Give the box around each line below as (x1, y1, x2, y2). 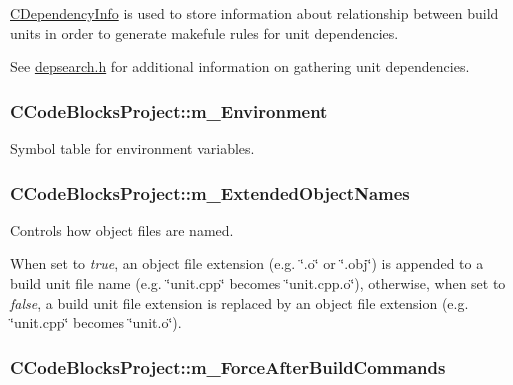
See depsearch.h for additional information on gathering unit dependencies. (10, 56, 470, 77)
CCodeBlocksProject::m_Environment (10, 98, 328, 123)
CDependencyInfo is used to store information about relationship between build (10, 3, 499, 23)
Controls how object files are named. (10, 219, 234, 240)
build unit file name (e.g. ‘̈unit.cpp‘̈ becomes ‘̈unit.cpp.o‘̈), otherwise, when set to (10, 273, 506, 293)
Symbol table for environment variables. (10, 138, 255, 158)
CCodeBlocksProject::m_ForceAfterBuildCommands (10, 354, 446, 379)
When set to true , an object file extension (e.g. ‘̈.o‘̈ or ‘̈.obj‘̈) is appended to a (10, 253, 484, 274)
